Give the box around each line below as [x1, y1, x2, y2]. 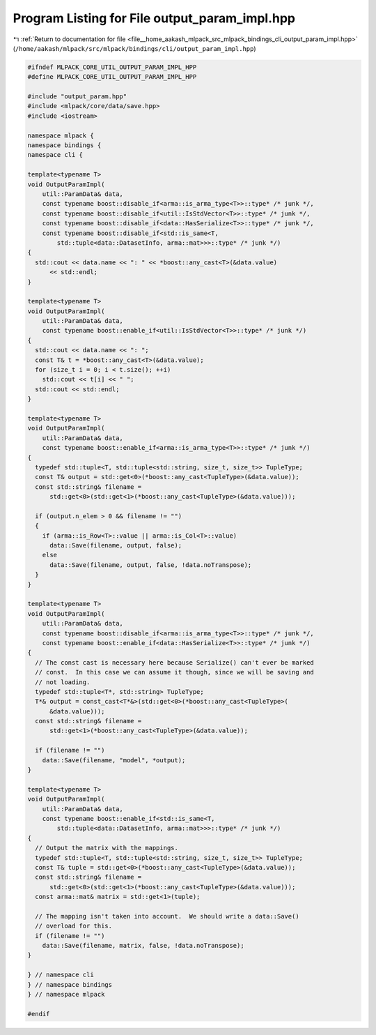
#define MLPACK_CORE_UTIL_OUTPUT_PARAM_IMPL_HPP [27, 73, 197, 81]
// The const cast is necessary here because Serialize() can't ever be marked [35, 658, 315, 666]
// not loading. [35, 678, 91, 686]
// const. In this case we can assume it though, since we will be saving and [35, 668, 315, 677]
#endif [27, 1010, 50, 1018]
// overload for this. [35, 922, 113, 930]
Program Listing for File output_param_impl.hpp [13, 10, 296, 26]
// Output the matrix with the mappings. [35, 844, 179, 852]
